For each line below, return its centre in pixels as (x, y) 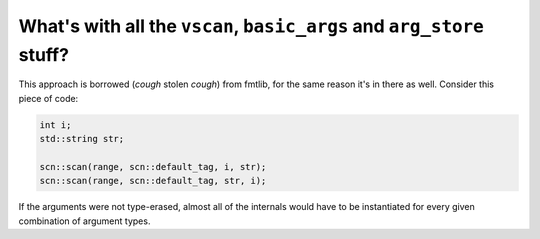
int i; (55, 124)
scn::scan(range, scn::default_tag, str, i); (153, 181)
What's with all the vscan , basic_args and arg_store (251, 26)
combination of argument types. (84, 221)
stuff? (44, 54)
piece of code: (48, 98)
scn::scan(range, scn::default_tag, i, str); (153, 166)
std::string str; (82, 139)
